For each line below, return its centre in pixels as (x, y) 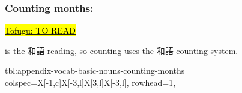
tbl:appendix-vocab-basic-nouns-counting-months (95, 70)
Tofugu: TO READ (41, 30)
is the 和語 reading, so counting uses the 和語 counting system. (122, 50)
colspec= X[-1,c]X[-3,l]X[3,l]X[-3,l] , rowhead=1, (90, 82)
